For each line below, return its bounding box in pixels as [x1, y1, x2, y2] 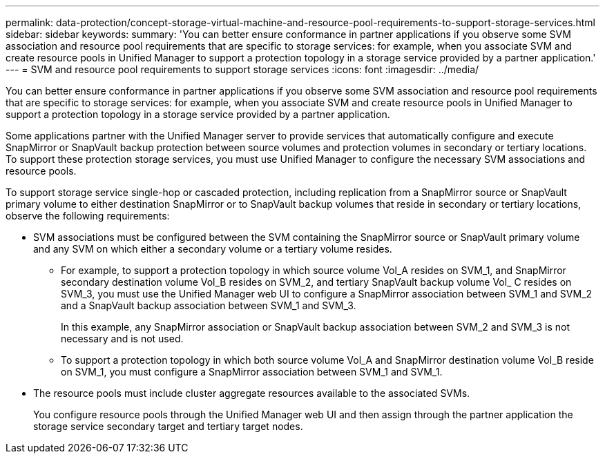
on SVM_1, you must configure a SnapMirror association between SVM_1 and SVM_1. [61, 366, 443, 378]
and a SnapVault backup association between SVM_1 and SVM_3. [61, 300, 356, 311]
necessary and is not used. [61, 333, 184, 344]
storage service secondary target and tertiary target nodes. [33, 420, 303, 432]
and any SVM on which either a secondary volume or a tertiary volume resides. [33, 243, 392, 255]
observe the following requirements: [6, 210, 170, 222]
